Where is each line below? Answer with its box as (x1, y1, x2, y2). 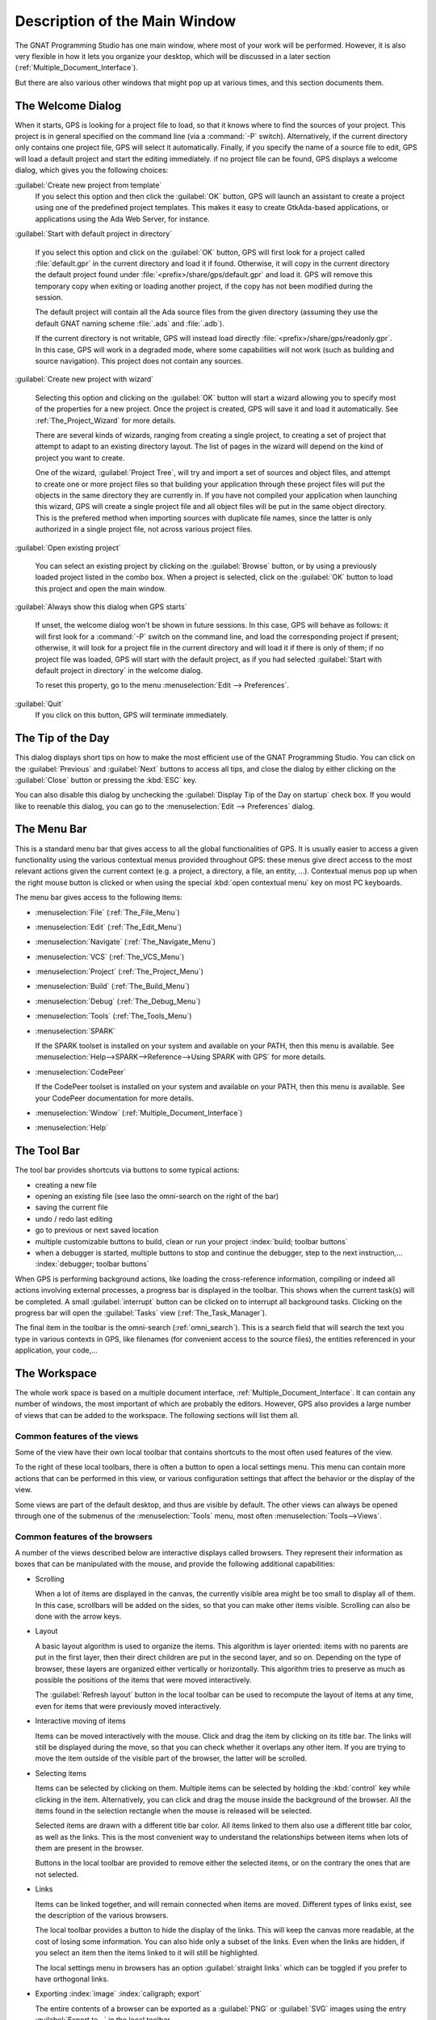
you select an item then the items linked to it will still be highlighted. (35, 1948, 260, 1958)
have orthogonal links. (35, 1974, 109, 1984)
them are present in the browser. (35, 1843, 145, 1854)
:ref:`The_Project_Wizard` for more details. (35, 415, 177, 425)
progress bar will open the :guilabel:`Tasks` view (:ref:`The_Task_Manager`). (15, 1307, 267, 1317)
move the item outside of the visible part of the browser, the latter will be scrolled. (35, 1753, 307, 1763)
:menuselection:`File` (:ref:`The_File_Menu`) (35, 907, 181, 917)
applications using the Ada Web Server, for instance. (35, 214, 210, 224)
